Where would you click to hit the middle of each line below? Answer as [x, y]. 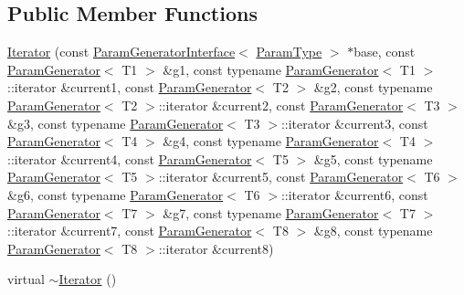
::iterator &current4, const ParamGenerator [130, 158]
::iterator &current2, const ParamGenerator [281, 105]
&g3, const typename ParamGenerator [116, 123]
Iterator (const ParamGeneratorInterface [121, 52]
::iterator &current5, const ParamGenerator [281, 177]
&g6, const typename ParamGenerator [116, 194]
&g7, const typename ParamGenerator [271, 212]
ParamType [289, 52]
